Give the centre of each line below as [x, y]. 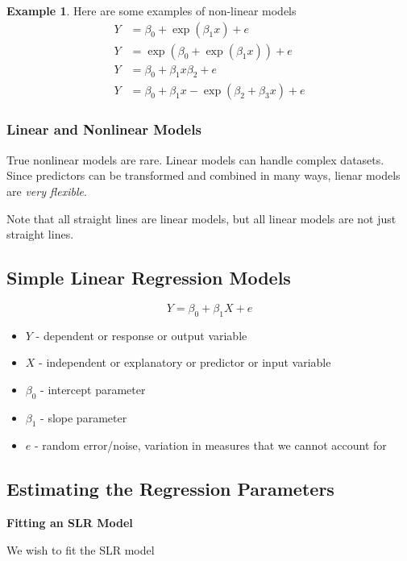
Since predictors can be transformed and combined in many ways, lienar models [203, 175]
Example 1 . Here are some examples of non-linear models [152, 10]
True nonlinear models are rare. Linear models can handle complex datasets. [195, 159]
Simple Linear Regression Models [149, 278]
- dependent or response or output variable [141, 335]
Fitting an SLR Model [70, 523]
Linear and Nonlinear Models [104, 129]
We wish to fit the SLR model [81, 549]
